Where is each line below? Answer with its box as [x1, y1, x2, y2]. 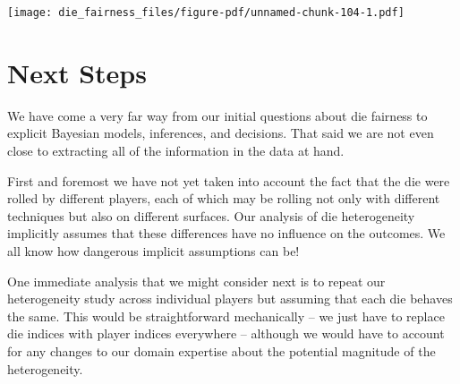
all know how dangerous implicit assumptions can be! [7, 241, 300, 260]
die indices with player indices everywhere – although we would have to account [7, 324, 445, 343]
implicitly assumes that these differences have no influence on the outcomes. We [7, 224, 446, 243]
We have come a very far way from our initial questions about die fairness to [7, 106, 428, 124]
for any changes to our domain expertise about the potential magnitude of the [7, 341, 436, 360]
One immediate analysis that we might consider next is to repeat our [7, 271, 386, 290]
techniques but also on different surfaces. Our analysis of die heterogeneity [7, 206, 415, 225]
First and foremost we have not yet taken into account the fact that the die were [7, 171, 450, 190]
